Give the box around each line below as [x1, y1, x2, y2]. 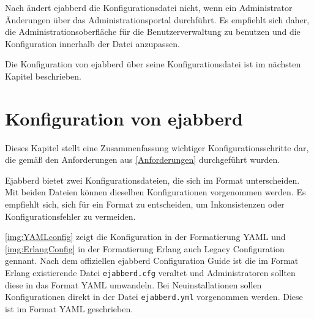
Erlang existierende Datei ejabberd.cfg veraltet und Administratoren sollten [5, 266, 296, 279]
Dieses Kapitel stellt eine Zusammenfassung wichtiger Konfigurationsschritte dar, [5, 141, 309, 154]
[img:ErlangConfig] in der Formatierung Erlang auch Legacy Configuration [5, 242, 285, 255]
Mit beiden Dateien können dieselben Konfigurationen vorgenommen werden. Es [5, 186, 306, 198]
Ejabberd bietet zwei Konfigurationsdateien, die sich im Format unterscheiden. [5, 173, 300, 186]
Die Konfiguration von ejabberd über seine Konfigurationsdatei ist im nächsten [5, 58, 301, 70]
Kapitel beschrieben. [5, 69, 81, 82]
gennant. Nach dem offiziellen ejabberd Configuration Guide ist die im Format [5, 254, 299, 267]
